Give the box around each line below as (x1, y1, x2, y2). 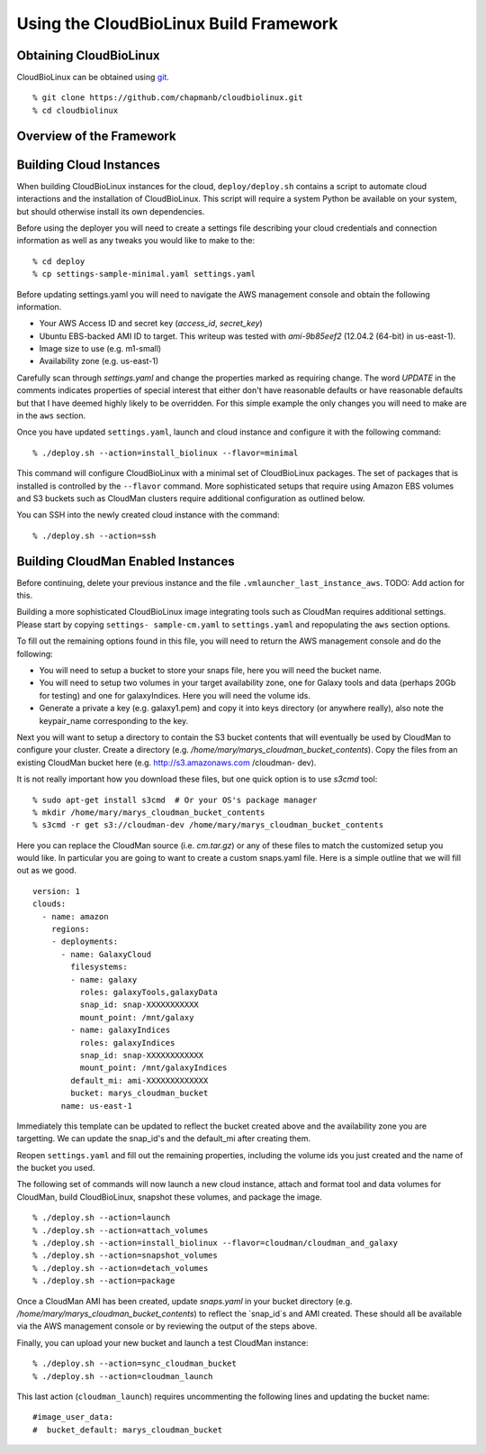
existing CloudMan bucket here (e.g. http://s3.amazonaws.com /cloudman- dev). (16, 757, 317, 768)
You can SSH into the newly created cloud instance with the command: (16, 509, 280, 520)
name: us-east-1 (60, 1101, 133, 1111)
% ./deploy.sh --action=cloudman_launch (32, 1371, 213, 1381)
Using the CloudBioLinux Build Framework (16, 14, 338, 33)
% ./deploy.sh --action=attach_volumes (32, 1225, 209, 1235)
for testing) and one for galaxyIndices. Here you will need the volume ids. (39, 690, 310, 700)
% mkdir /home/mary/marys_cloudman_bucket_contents (32, 807, 265, 818)
